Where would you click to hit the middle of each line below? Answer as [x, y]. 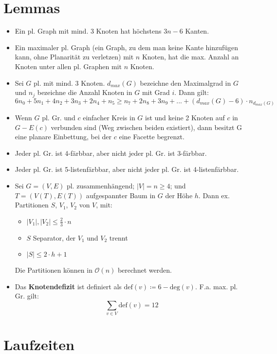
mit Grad [156, 92]
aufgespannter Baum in [121, 195]
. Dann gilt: [192, 92]
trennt [119, 237]
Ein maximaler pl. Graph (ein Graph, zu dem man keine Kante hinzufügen [127, 47]
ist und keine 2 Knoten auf [185, 118]
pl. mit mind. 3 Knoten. [69, 83]
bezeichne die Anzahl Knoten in [85, 92]
